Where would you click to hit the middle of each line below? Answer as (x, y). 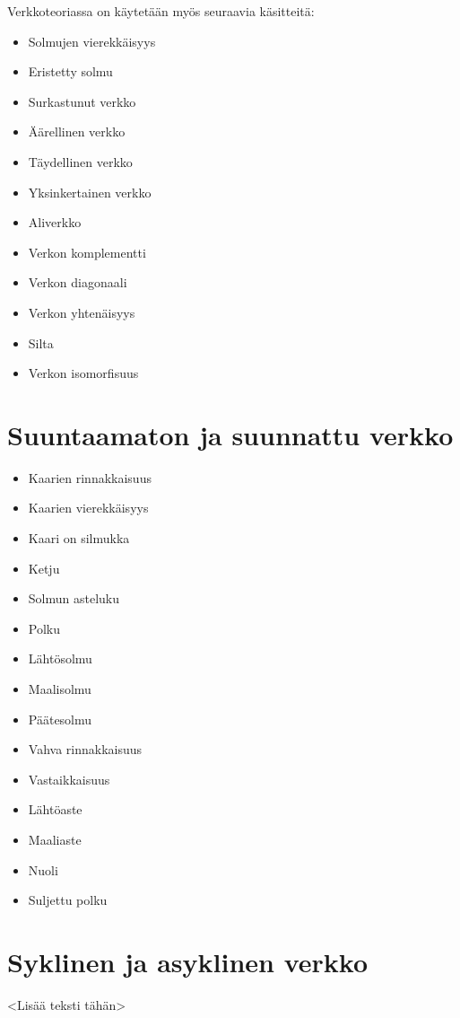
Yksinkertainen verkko (90, 192)
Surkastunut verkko (82, 101)
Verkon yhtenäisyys (82, 312)
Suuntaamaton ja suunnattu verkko (230, 434)
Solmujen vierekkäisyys (92, 41)
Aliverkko (55, 222)
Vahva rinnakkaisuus (85, 749)
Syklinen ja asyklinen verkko (188, 961)
